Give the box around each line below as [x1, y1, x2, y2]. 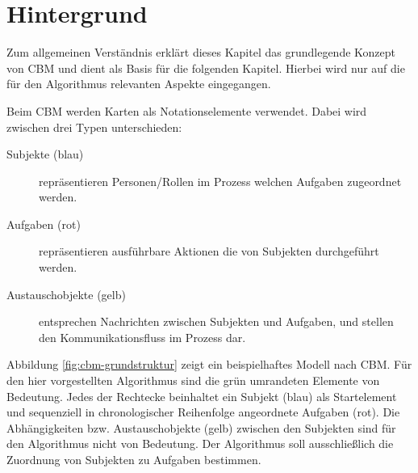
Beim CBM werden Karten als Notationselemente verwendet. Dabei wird [6, 102, 367, 119]
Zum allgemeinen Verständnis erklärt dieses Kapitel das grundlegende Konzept [6, 44, 395, 61]
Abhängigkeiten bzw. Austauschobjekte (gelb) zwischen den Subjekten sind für [6, 419, 396, 436]
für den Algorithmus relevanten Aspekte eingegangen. [6, 75, 271, 92]
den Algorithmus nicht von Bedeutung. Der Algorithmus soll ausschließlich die [6, 435, 394, 452]
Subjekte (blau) [6, 146, 84, 163]
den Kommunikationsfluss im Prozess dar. [39, 328, 246, 345]
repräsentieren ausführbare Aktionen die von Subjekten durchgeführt [39, 243, 379, 260]
